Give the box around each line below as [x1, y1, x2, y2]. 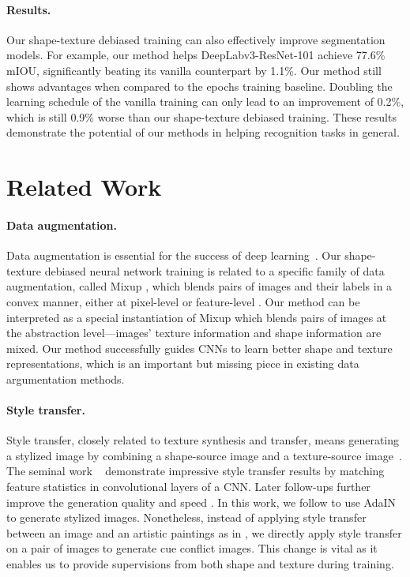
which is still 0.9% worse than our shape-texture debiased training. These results [6, 108, 397, 125]
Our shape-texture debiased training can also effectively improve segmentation [6, 31, 386, 47]
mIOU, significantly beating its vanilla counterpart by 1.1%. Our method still [6, 62, 382, 78]
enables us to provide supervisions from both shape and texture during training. [6, 556, 394, 572]
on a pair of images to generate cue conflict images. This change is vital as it [6, 540, 378, 556]
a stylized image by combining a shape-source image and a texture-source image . [6, 447, 402, 463]
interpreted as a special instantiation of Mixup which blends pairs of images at [6, 309, 387, 325]
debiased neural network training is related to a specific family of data [44, 262, 385, 279]
